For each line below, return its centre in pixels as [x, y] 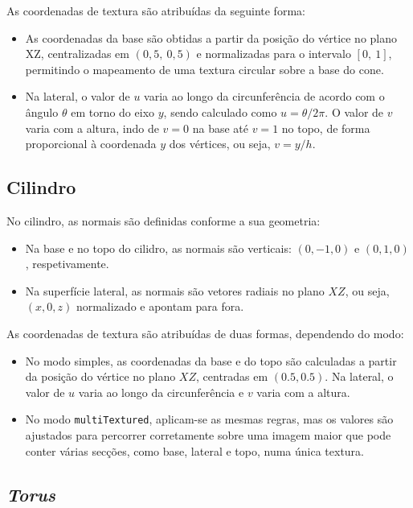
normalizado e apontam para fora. [160, 306]
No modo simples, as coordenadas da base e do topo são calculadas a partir [211, 360]
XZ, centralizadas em [78, 54]
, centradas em [232, 376]
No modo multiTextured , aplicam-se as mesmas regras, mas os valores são [209, 419]
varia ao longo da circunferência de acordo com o [264, 96]
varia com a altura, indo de [92, 128]
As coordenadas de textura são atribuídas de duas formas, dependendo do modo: [205, 333]
